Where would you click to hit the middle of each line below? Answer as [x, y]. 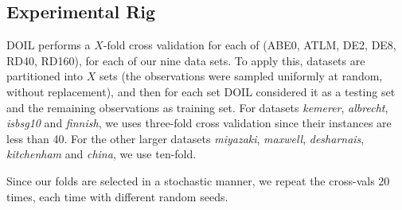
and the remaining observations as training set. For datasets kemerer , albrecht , [197, 107]
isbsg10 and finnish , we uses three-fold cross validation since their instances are [199, 123]
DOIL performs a [49, 45]
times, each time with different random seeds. [117, 196]
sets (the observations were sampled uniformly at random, [241, 76]
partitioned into [45, 76]
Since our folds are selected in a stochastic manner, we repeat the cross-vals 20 [198, 180]
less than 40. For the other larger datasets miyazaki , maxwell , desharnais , [185, 138]
